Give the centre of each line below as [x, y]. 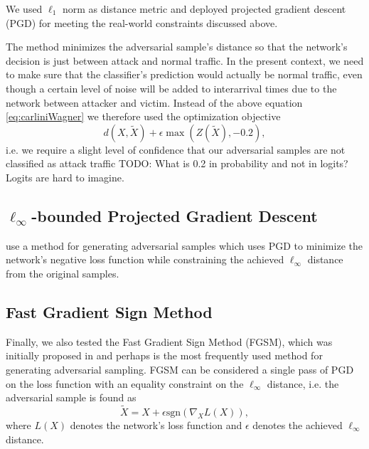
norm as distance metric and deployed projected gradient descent [204, 9]
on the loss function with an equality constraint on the [125, 383]
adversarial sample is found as [71, 397]
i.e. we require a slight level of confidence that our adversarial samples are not [176, 149]
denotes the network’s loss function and [156, 424]
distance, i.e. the [303, 383]
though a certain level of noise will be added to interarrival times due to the [171, 88]
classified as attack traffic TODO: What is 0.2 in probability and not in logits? [177, 163]
